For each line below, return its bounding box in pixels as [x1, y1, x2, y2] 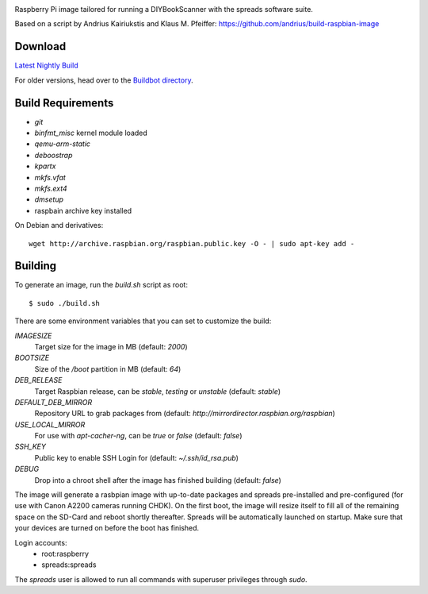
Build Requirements [14, 96, 114, 110]
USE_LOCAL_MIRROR [14, 419, 86, 429]
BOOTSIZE [14, 353, 50, 363]
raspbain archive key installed [34, 206, 132, 215]
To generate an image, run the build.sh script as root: [14, 280, 188, 290]
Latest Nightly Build [14, 60, 78, 71]
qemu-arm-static [34, 139, 91, 148]
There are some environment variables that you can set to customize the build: [14, 316, 272, 326]
